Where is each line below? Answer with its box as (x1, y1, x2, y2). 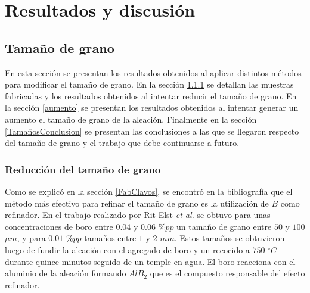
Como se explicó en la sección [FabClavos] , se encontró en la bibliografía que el (5, 185, 293, 197)
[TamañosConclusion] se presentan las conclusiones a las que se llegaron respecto (5, 124, 299, 137)
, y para (17, 232, 46, 244)
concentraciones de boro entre (5, 220, 113, 232)
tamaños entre (84, 232, 137, 244)
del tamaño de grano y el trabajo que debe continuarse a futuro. (5, 136, 240, 149)
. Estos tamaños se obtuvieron (174, 232, 285, 244)
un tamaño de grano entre (176, 220, 272, 232)
